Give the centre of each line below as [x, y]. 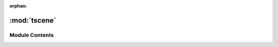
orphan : [18, 6]
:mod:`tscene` [33, 20]
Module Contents [32, 35]
